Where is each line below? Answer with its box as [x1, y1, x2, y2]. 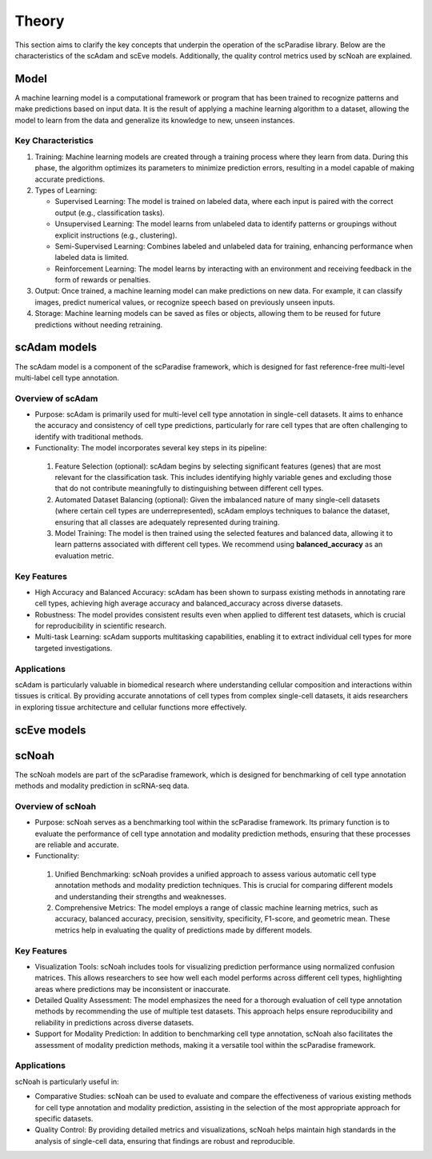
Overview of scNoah [14, 801, 96, 812]
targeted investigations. [34, 643, 113, 653]
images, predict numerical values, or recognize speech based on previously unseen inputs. [34, 297, 335, 307]
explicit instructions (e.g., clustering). [54, 230, 178, 240]
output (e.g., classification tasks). [54, 208, 166, 218]
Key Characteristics [14, 135, 94, 146]
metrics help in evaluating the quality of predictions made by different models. [54, 925, 312, 935]
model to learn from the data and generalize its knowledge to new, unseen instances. [14, 115, 295, 125]
